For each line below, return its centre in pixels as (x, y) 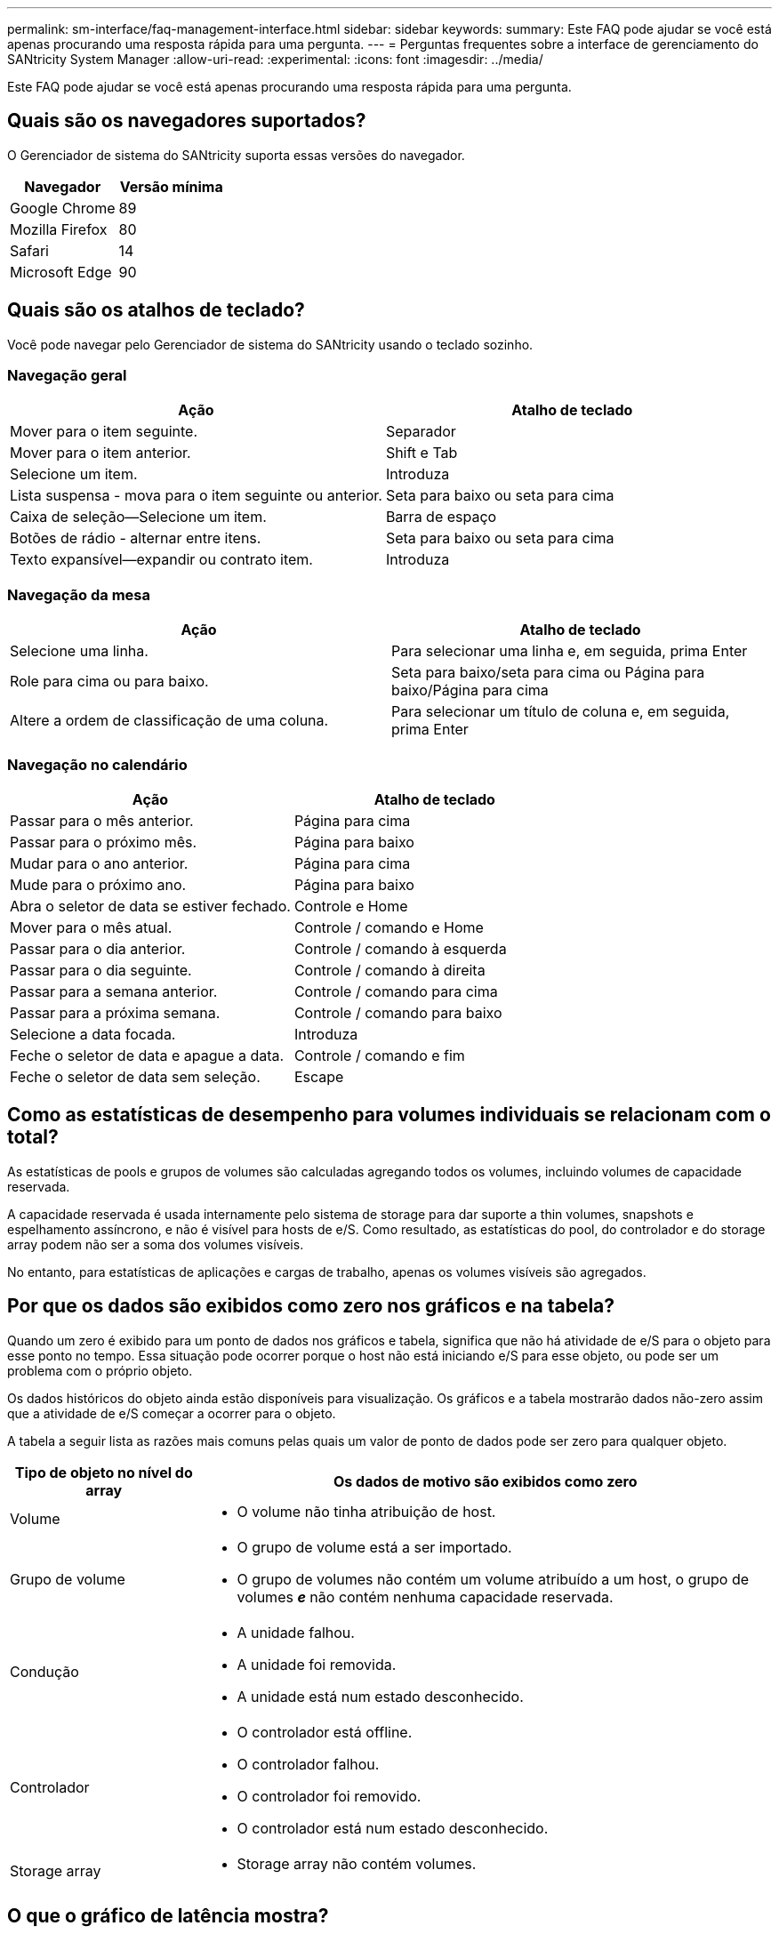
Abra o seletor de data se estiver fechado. (150, 906)
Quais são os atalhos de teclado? (156, 310)
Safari (29, 250)
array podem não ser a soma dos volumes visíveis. (156, 1244)
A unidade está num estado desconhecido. (380, 1696)
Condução (44, 1671)
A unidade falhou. (296, 1632)
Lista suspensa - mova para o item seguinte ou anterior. (196, 496)
